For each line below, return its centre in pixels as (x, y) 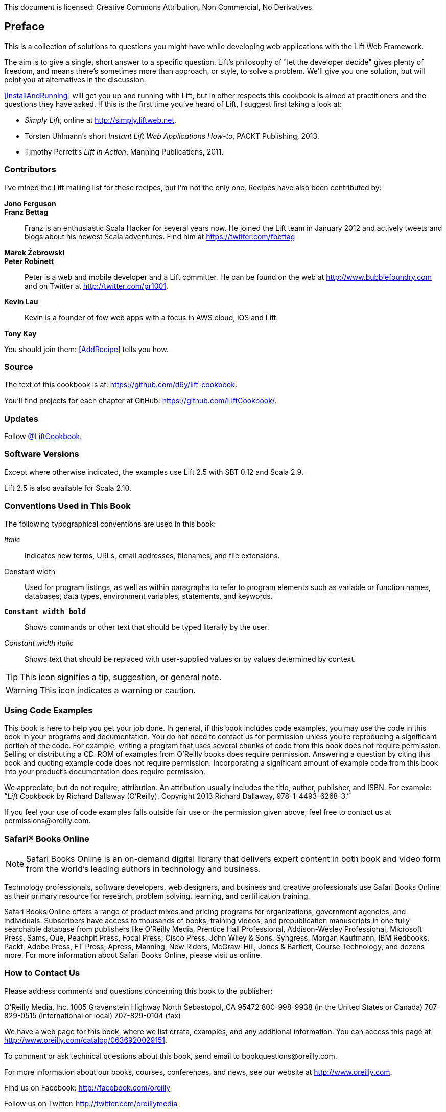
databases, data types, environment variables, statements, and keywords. (149, 596)
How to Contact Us (42, 973)
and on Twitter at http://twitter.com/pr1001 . (97, 286)
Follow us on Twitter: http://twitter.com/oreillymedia (91, 1103)
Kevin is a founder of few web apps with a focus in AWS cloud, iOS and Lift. (151, 317)
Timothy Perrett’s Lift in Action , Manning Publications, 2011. (124, 151)
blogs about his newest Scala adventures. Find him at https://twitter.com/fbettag (160, 236)
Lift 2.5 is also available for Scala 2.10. (68, 488)
